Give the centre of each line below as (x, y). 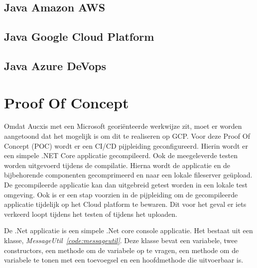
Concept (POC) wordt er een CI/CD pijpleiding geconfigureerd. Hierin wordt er (126, 145)
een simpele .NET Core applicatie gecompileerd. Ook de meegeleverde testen (121, 155)
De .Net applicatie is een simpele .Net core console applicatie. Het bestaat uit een (128, 230)
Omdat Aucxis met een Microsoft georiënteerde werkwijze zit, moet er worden (123, 126)
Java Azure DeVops (55, 65)
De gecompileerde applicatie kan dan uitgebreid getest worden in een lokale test (126, 185)
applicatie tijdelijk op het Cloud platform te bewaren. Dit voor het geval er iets (125, 204)
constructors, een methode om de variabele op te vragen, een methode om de (122, 250)
